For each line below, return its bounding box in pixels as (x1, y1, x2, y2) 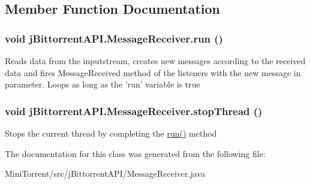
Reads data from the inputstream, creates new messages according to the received (5, 55, 306, 67)
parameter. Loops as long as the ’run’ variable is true (5, 78, 200, 91)
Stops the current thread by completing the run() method (5, 127, 217, 139)
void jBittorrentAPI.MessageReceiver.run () (5, 31, 223, 46)
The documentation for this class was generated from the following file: (5, 147, 266, 159)
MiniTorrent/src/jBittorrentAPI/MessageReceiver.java (5, 167, 205, 180)
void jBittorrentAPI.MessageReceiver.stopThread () (5, 103, 263, 118)
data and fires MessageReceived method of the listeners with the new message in (5, 66, 301, 79)
